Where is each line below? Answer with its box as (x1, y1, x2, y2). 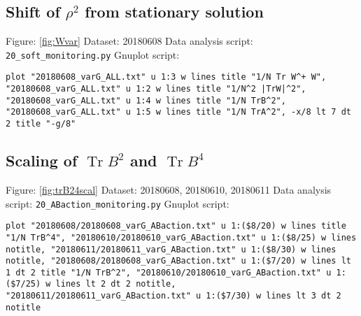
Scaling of (6, 150, 78, 171)
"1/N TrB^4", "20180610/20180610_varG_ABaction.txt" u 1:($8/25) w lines (6, 232, 357, 243)
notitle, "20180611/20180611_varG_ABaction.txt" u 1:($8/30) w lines (6, 244, 337, 254)
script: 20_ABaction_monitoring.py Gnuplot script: (6, 196, 229, 210)
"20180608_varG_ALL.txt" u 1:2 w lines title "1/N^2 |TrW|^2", (6, 84, 306, 94)
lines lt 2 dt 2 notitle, (55, 279, 176, 289)
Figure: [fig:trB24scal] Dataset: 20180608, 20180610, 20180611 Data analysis (6, 182, 332, 196)
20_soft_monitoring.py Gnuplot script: (6, 47, 180, 62)
